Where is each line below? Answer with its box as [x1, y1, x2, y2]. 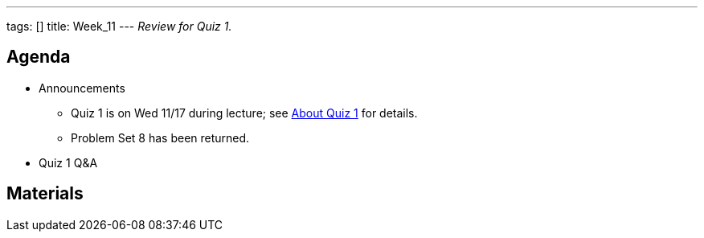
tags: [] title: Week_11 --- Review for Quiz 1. [6, 19, 232, 33]
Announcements [39, 80, 125, 95]
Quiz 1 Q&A [39, 155, 98, 170]
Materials [6, 183, 84, 204]
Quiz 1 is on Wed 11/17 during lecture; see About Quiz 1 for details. [71, 105, 418, 120]
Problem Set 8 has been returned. [71, 130, 250, 145]
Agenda [6, 47, 71, 68]
